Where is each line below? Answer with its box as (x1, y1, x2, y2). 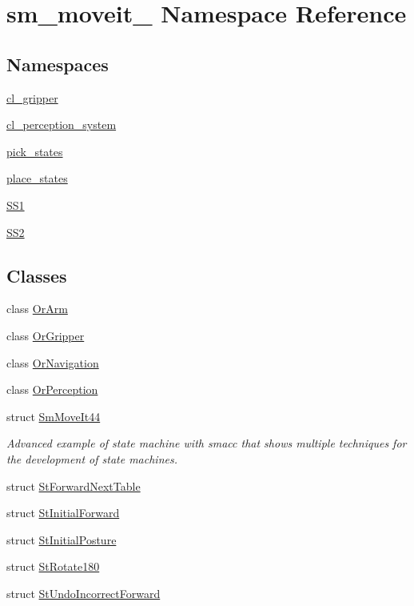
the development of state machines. (6, 450, 177, 467)
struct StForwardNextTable (6, 477, 141, 494)
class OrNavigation (6, 354, 99, 371)
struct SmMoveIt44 (6, 407, 101, 424)
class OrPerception (6, 381, 98, 398)
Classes (6, 263, 67, 287)
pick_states (6, 142, 63, 159)
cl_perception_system (6, 116, 117, 133)
